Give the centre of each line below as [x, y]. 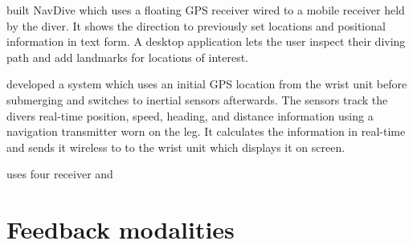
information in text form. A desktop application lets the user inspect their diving [206, 41]
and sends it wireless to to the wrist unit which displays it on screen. [176, 147]
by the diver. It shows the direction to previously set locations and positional [196, 25]
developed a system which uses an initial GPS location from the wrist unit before [207, 84]
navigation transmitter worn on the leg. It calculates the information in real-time [206, 131]
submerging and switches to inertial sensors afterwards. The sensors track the [197, 99]
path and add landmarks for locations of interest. [127, 57]
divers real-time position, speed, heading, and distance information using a [190, 115]
